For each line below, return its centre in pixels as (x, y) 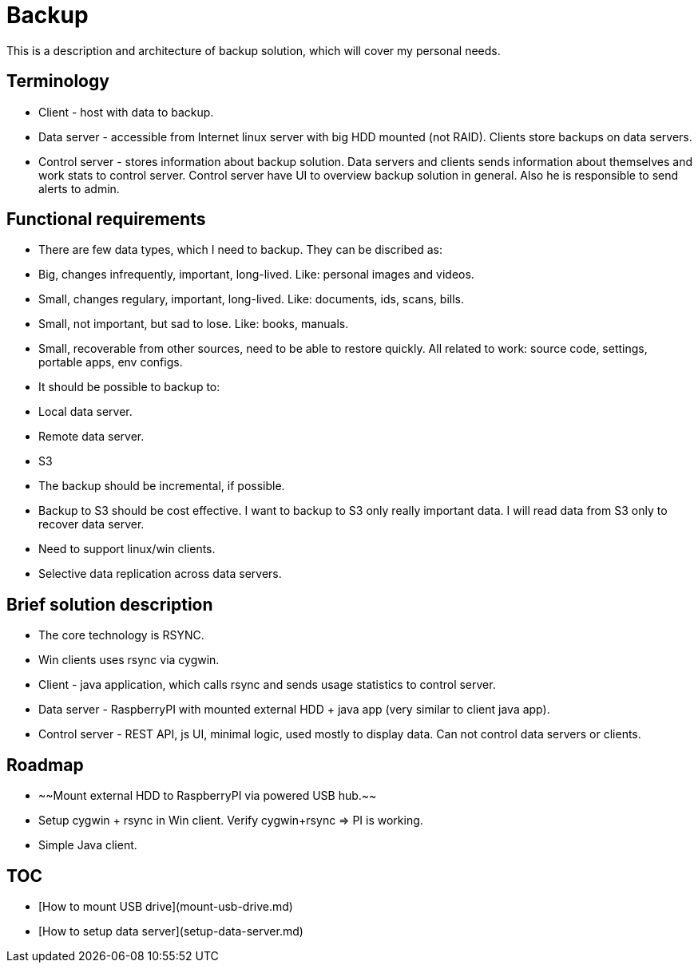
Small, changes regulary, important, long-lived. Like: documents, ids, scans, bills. (252, 299)
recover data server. (91, 524)
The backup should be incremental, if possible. (162, 486)
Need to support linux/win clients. (127, 549)
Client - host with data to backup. (126, 112)
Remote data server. (91, 437)
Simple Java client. (88, 845)
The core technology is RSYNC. (121, 635)
